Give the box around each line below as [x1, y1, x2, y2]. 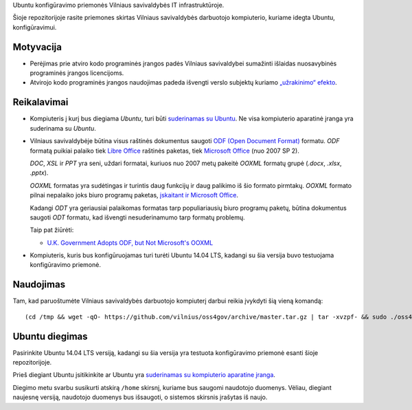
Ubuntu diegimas [12, 330, 89, 342]
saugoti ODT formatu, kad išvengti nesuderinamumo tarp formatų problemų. [30, 213, 245, 222]
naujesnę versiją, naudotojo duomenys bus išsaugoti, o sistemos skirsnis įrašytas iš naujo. [12, 393, 268, 402]
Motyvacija [12, 41, 62, 53]
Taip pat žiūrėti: [30, 226, 74, 234]
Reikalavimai [12, 96, 69, 108]
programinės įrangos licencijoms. [30, 69, 124, 77]
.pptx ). [30, 169, 49, 177]
